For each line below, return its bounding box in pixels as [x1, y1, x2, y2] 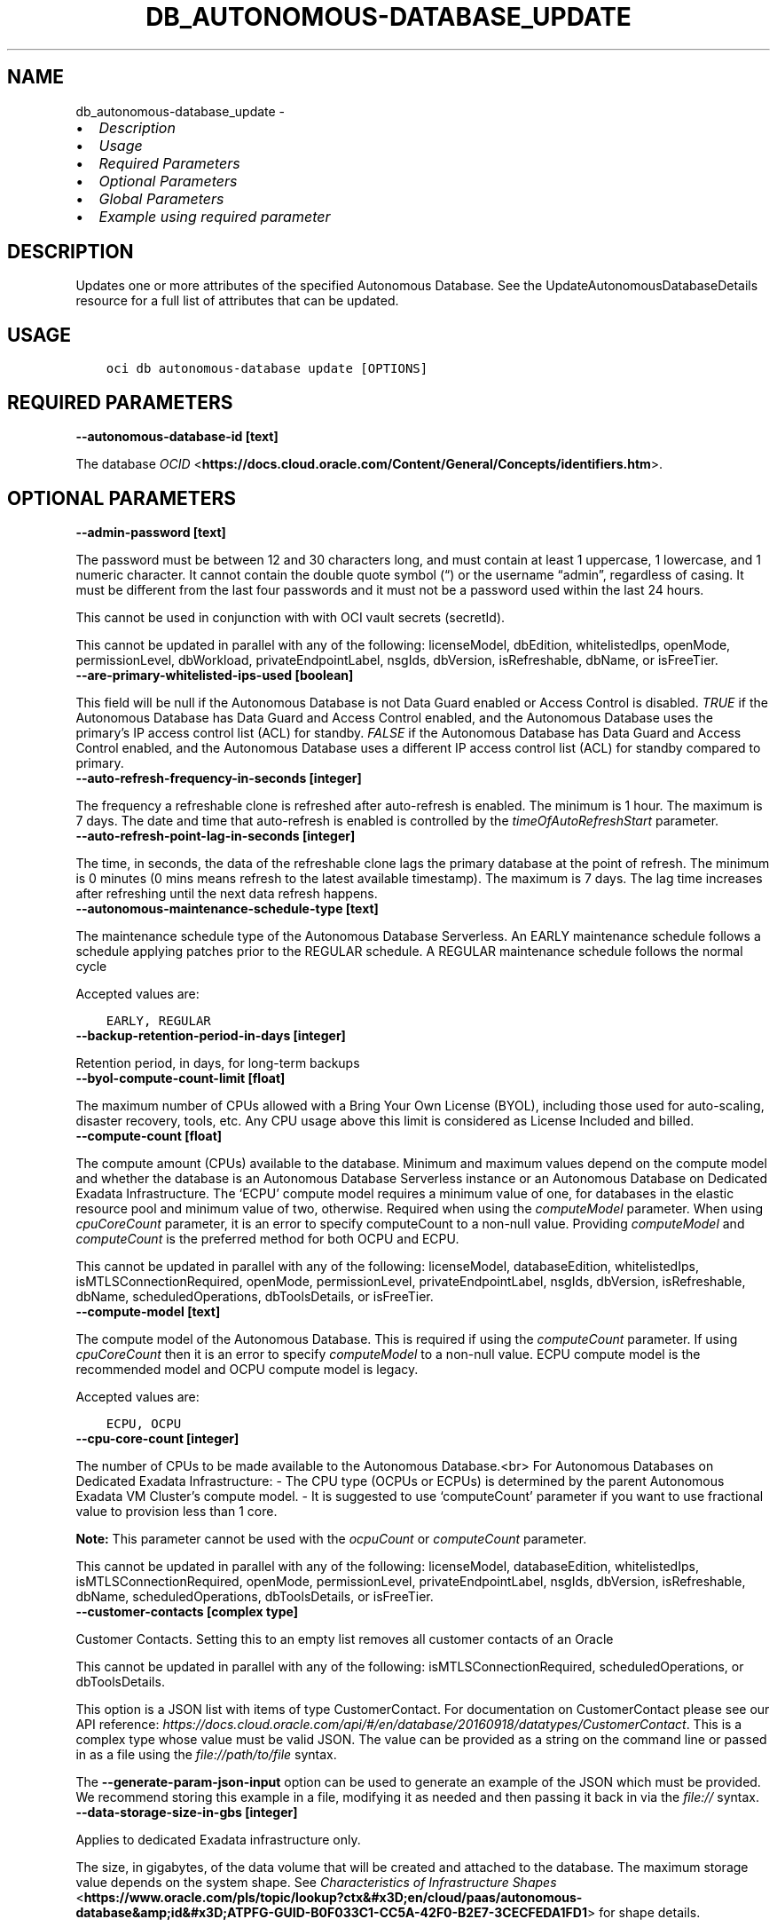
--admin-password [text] [75, 524, 226, 540]
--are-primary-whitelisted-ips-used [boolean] [75, 667, 354, 683]
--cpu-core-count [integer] [75, 1430, 239, 1446]
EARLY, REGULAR [106, 1013, 211, 1028]
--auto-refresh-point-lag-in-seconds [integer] [75, 827, 356, 843]
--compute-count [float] [75, 1127, 223, 1143]
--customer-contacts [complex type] [75, 1603, 299, 1619]
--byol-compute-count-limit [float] [75, 1070, 286, 1086]
